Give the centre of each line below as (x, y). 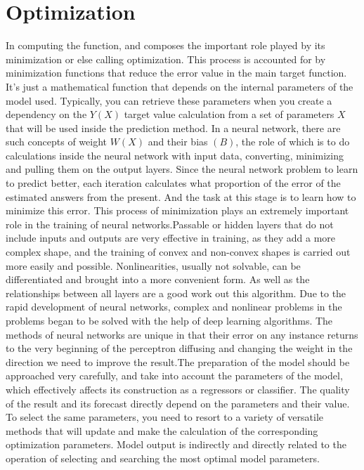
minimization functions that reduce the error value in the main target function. (176, 73)
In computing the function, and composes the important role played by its (165, 45)
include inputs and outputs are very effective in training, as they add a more (171, 238)
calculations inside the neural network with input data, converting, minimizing (175, 155)
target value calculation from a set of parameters (229, 114)
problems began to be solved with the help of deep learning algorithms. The (169, 320)
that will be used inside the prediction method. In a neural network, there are (173, 128)
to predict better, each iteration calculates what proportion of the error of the (173, 183)
